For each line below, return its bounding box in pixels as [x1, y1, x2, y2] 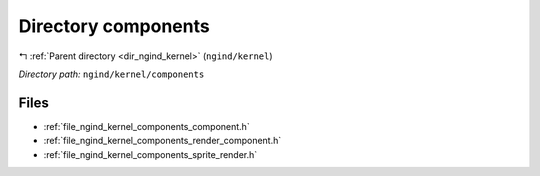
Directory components [18, 15, 210, 37]
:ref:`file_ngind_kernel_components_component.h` [43, 120, 250, 132]
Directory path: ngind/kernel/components [18, 68, 205, 80]
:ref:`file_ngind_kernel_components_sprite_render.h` [43, 148, 258, 160]
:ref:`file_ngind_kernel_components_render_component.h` [43, 135, 282, 147]
